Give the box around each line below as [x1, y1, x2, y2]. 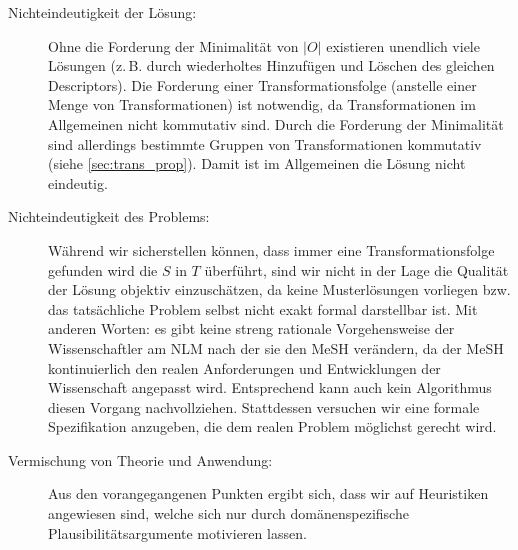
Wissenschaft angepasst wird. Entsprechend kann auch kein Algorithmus [48, 377, 492, 398]
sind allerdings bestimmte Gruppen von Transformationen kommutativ [48, 133, 482, 154]
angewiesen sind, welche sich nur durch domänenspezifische [48, 503, 409, 524]
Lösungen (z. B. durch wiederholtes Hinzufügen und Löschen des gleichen [48, 55, 495, 76]
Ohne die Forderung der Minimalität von [48, 35, 299, 56]
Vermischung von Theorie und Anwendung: [8, 449, 273, 470]
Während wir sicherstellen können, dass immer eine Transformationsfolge [48, 239, 495, 260]
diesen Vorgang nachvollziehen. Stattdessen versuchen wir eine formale [48, 396, 480, 417]
